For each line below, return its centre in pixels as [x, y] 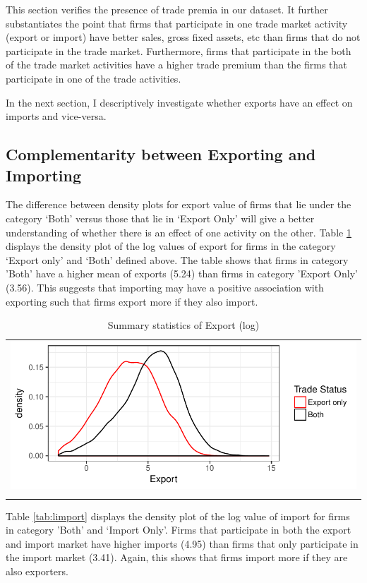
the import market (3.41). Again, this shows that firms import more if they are [177, 557]
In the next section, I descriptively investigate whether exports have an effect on [179, 102]
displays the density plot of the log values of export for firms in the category [171, 246]
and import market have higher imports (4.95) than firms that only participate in [182, 543]
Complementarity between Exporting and [161, 154]
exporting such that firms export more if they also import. [132, 301]
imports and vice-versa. [56, 116]
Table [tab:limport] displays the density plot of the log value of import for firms [178, 516]
